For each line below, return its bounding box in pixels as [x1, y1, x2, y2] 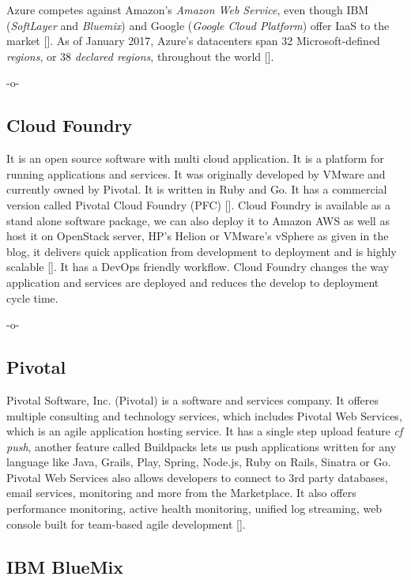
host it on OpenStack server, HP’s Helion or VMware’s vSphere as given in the [6, 228, 389, 244]
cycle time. [6, 289, 58, 306]
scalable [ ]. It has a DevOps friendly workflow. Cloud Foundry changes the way [6, 258, 390, 275]
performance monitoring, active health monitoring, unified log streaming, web [6, 500, 383, 517]
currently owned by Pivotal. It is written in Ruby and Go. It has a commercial [6, 181, 387, 198]
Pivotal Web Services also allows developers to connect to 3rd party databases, [6, 469, 388, 485]
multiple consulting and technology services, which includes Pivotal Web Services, [6, 407, 402, 424]
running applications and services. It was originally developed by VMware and [6, 165, 386, 182]
